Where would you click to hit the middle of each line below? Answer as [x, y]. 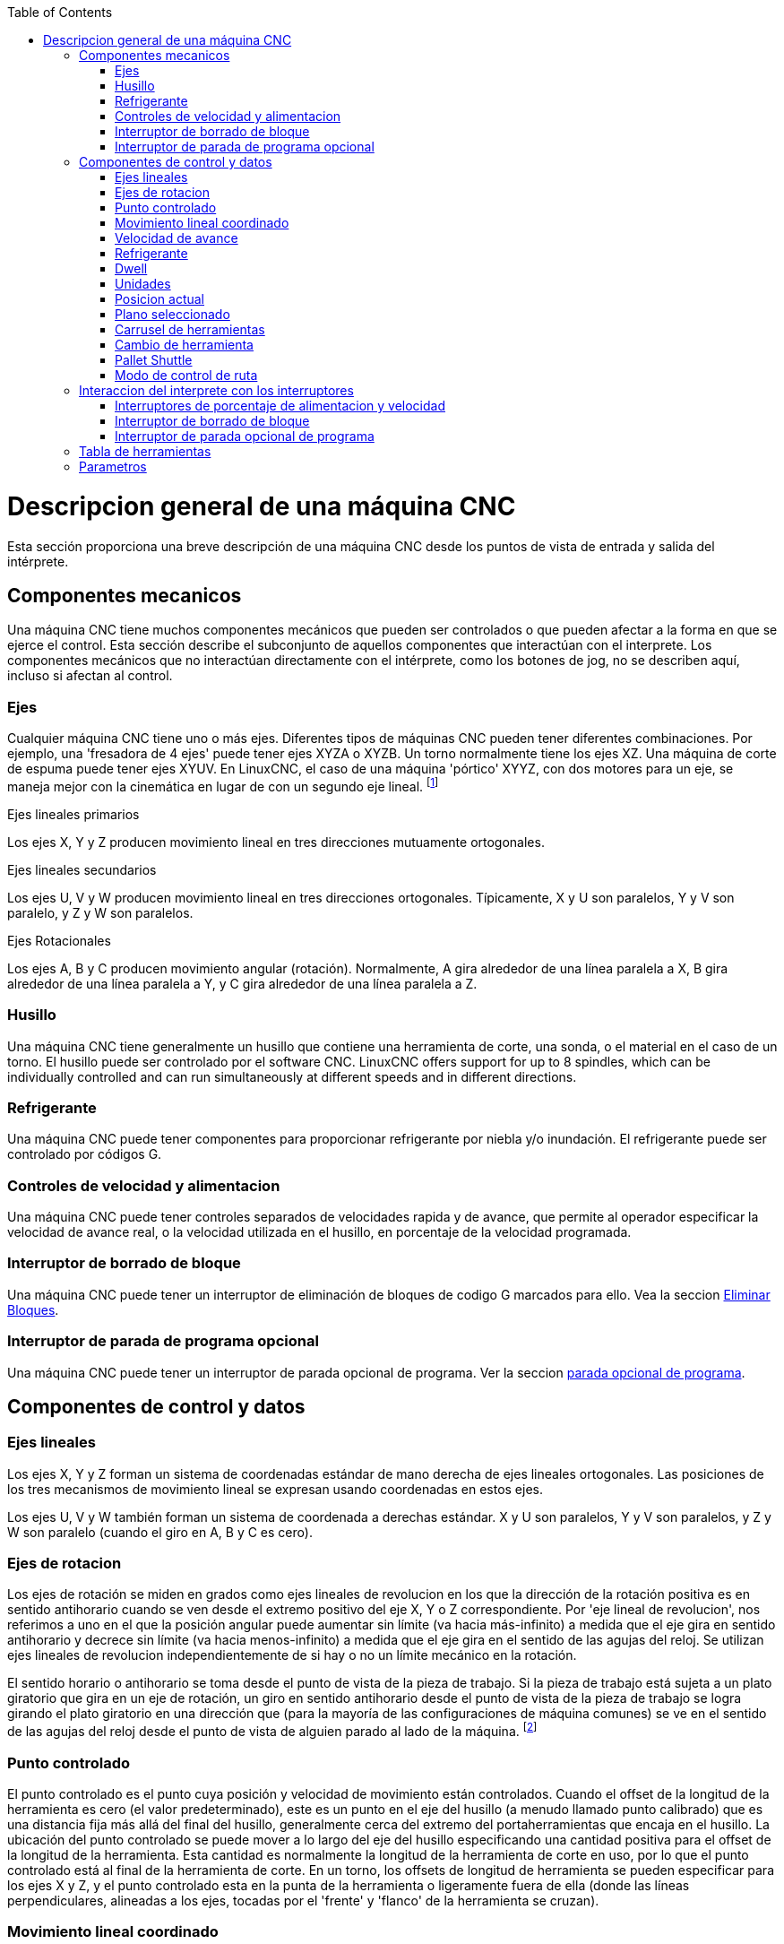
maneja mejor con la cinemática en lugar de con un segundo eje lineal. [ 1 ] [223, 785]
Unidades [143, 284]
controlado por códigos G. [85, 1154]
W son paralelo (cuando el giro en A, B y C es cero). [160, 1532]
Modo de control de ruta [186, 375]
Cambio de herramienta [184, 345]
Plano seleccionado [172, 314]
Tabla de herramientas [145, 451]
